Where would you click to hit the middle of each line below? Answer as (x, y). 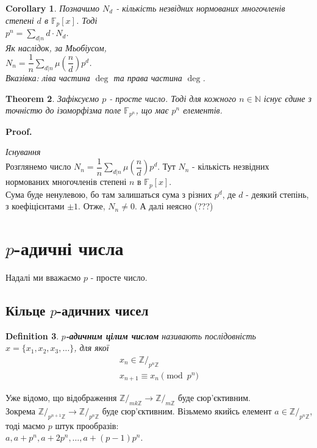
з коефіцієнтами (35, 206)
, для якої (91, 348)
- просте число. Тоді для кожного (173, 98)
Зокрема (21, 411)
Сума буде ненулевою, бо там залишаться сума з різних (109, 194)
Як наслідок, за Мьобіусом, (56, 47)
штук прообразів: (87, 425)
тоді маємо (26, 425)
